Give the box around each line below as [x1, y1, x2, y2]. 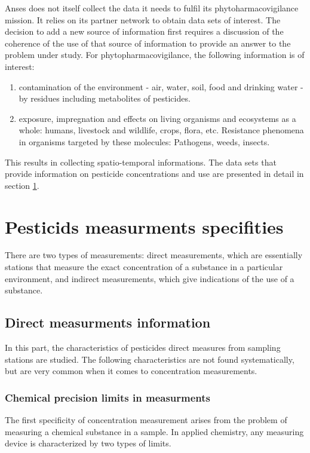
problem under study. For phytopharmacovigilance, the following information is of [5, 48, 305, 61]
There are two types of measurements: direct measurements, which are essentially [5, 249, 303, 261]
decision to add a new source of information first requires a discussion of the [5, 25, 284, 38]
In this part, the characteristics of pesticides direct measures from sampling [5, 341, 281, 354]
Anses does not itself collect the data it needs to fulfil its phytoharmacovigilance [5, 2, 299, 14]
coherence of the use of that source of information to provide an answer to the [5, 36, 291, 49]
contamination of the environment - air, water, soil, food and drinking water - [19, 80, 303, 93]
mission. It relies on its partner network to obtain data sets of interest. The [5, 13, 281, 26]
